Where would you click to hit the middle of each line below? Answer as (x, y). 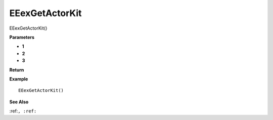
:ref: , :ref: (23, 111)
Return (17, 70)
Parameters (22, 37)
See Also (19, 102)
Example (19, 79)
